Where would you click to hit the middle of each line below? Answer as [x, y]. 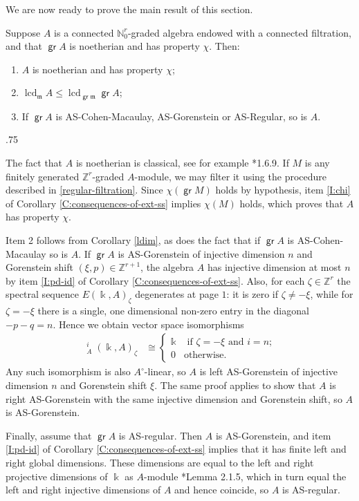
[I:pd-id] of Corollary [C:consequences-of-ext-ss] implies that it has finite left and [176, 449]
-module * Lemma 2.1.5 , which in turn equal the [245, 476]
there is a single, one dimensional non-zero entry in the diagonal [173, 311]
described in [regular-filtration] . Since [84, 190]
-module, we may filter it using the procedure [231, 176]
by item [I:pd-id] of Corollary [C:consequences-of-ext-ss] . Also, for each [155, 280]
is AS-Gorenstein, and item [273, 435]
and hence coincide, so [222, 490]
